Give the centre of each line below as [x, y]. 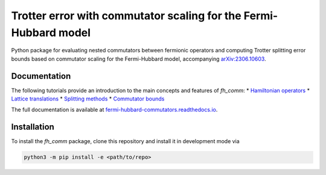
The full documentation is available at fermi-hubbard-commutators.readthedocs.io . [114, 110]
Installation [33, 127]
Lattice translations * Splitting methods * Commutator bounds [88, 99]
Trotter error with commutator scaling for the [126, 16]
